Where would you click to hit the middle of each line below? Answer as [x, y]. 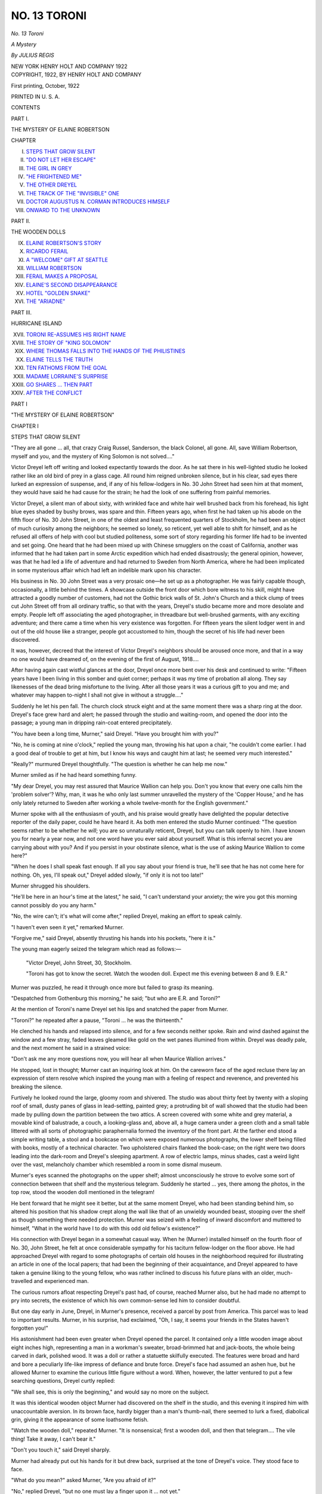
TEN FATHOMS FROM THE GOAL [66, 368]
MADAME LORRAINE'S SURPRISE [67, 376]
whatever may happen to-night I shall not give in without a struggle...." [97, 695]
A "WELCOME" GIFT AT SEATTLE [67, 259]
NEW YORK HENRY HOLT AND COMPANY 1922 [69, 66]
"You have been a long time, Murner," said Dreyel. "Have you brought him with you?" [115, 734]
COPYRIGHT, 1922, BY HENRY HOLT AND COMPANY [76, 75]
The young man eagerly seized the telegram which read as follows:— [96, 949]
